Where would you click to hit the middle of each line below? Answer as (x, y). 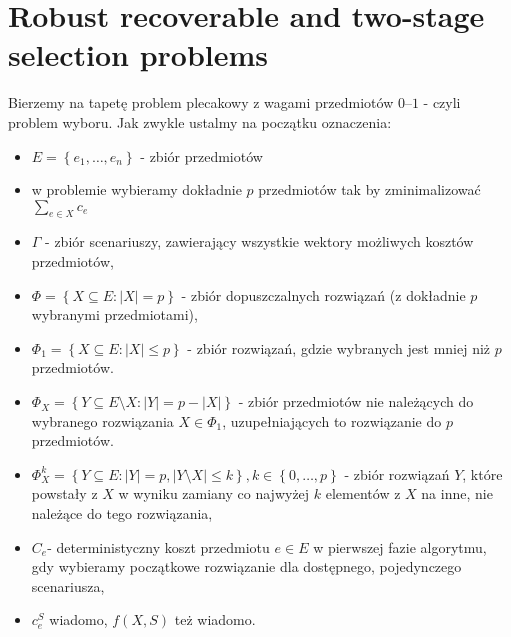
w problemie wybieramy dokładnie (136, 189)
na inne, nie (457, 493)
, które (482, 473)
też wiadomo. (215, 619)
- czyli (442, 102)
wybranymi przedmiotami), (114, 314)
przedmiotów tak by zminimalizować (369, 189)
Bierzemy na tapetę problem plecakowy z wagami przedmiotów (201, 102)
